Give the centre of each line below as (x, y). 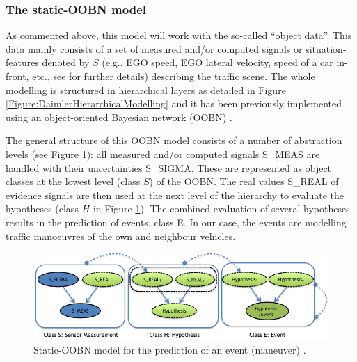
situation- (326, 48)
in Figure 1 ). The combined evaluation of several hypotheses (221, 208)
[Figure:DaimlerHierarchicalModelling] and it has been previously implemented (174, 103)
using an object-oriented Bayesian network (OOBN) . (119, 117)
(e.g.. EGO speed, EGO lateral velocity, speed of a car (217, 62)
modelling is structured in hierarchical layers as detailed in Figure (146, 89)
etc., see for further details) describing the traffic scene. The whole (174, 76)
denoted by (66, 62)
